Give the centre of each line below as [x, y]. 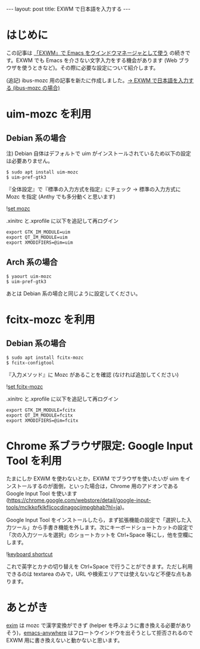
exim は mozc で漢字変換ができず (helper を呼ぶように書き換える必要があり [99, 625]
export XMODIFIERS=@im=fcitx [42, 420]
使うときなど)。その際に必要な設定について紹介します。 [90, 67]
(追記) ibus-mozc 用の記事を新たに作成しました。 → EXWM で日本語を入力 [97, 80]
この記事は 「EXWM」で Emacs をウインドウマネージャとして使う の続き [96, 52]
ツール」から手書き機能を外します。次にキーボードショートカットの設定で [102, 527]
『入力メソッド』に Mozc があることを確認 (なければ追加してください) [93, 374]
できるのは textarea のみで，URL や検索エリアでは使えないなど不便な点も [96, 574]
